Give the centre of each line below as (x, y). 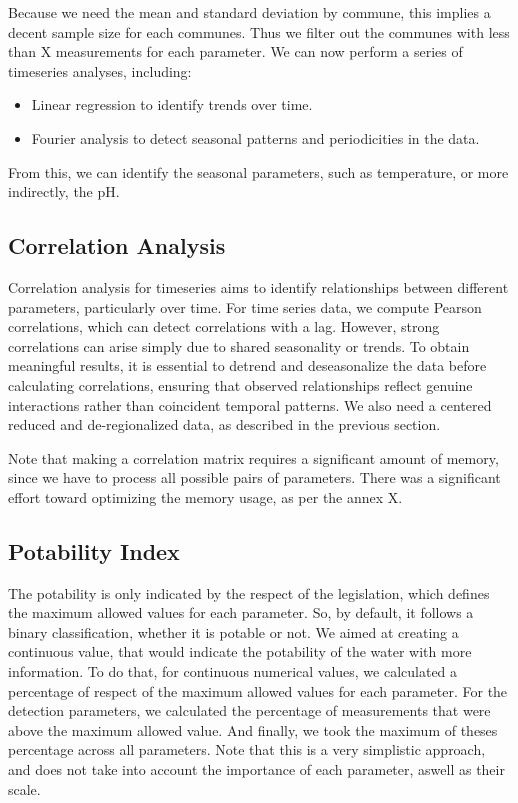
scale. (24, 788)
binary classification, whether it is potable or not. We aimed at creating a (233, 631)
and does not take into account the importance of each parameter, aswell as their (256, 769)
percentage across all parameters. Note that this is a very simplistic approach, (247, 749)
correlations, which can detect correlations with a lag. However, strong (224, 326)
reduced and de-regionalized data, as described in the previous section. (224, 424)
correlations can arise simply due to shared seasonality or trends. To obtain (239, 345)
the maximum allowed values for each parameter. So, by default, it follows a (241, 612)
